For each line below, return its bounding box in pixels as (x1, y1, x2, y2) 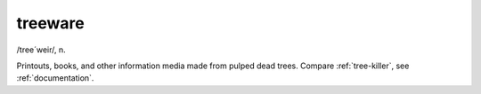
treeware (16, 13, 85, 33)
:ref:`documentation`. (16, 73, 94, 83)
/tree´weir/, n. (16, 44, 66, 55)
